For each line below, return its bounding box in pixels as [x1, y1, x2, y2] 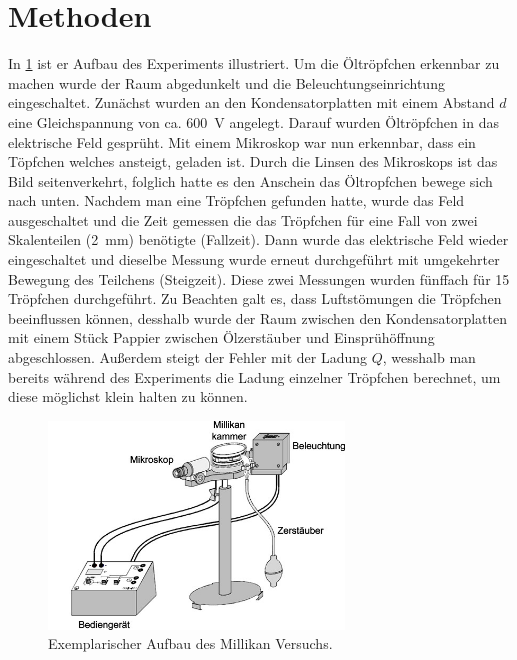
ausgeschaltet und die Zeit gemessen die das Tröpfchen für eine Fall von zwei [8, 209, 478, 230]
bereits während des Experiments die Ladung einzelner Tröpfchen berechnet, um [8, 366, 501, 387]
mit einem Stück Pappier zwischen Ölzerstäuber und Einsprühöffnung [8, 327, 435, 348]
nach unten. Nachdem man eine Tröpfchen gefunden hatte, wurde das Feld [8, 190, 465, 211]
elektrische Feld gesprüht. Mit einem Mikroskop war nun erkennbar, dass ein [8, 131, 476, 152]
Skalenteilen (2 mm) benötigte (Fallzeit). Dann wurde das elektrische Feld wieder [8, 229, 509, 250]
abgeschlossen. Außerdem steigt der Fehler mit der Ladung [8, 347, 368, 368]
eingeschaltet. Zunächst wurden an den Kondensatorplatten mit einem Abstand [8, 92, 495, 113]
